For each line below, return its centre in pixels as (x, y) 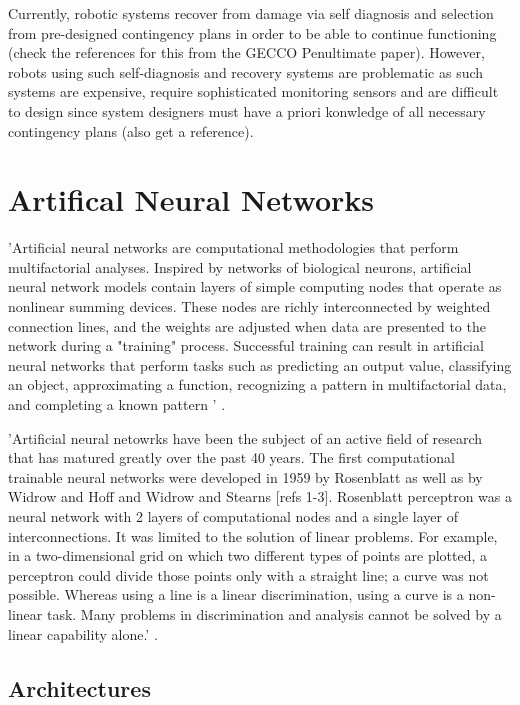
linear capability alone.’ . (83, 633)
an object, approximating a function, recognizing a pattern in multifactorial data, (257, 384)
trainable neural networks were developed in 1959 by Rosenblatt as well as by (245, 476)
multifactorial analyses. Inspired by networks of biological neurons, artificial (240, 266)
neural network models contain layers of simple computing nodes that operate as (255, 286)
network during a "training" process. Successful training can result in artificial (246, 345)
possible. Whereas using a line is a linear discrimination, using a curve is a (236, 594)
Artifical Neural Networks (191, 199)
